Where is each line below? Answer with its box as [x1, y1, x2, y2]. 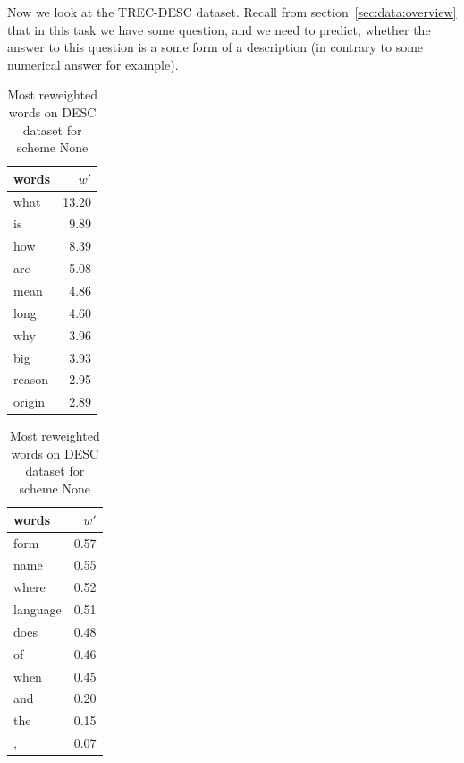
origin [13, 392, 46, 411]
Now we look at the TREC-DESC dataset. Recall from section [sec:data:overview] [7, 3, 457, 21]
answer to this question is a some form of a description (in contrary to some [7, 38, 424, 56]
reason [13, 370, 49, 389]
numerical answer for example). [7, 55, 179, 73]
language [13, 600, 62, 619]
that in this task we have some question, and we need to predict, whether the [7, 20, 431, 39]
